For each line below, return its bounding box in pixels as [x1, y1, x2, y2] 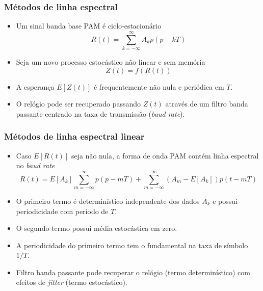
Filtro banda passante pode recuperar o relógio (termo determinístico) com [16, 267, 250, 277]
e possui [213, 195, 238, 206]
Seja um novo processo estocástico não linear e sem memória [16, 56, 205, 67]
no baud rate [16, 160, 55, 171]
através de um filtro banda [165, 98, 248, 109]
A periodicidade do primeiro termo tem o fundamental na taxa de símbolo [16, 240, 248, 250]
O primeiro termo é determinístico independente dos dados [16, 195, 200, 206]
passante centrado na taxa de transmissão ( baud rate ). [16, 108, 185, 119]
